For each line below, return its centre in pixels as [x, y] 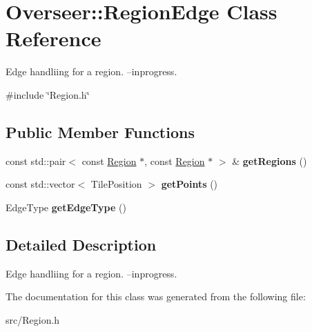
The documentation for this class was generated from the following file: [156, 296]
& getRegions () [270, 160]
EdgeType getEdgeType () [66, 207]
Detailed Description [81, 244]
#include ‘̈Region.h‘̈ [48, 94]
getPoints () [189, 184]
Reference [53, 38]
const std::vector [40, 184]
